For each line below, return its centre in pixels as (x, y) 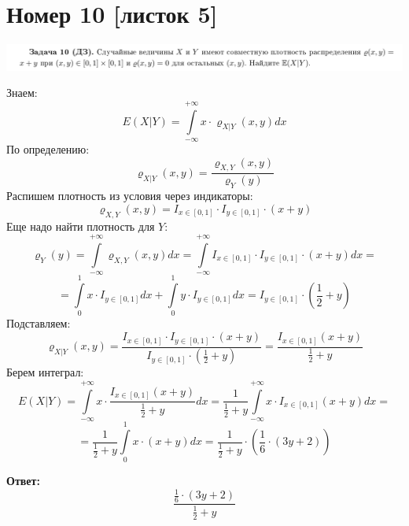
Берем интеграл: (45, 372)
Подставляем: (39, 323)
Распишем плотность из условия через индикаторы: (130, 196)
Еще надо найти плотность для (81, 226)
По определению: (48, 148)
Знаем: (22, 93)
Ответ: (23, 481)
